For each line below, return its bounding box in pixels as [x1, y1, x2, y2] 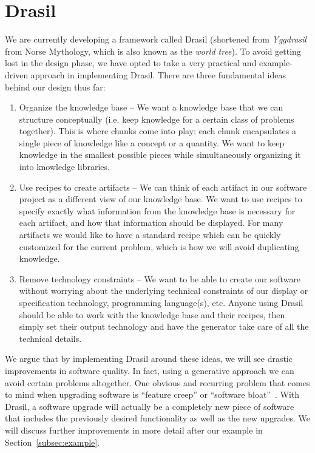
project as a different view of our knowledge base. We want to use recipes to [19, 192, 302, 205]
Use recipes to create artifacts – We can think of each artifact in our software [19, 180, 307, 193]
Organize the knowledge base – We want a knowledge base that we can [19, 101, 283, 114]
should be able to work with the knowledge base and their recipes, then [19, 308, 285, 321]
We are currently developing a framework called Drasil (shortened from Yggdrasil [5, 33, 307, 46]
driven [5, 68, 29, 81]
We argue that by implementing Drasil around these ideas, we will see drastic [5, 352, 293, 365]
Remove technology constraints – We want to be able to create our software [19, 272, 301, 285]
